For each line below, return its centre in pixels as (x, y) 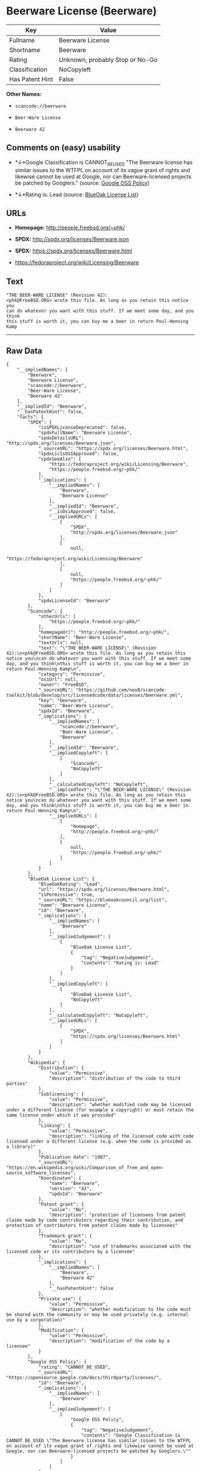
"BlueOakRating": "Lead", (70, 884)
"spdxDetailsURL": (61, 438)
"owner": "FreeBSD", (64, 685)
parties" (17, 1083)
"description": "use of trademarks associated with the (120, 1246)
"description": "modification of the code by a (109, 1341)
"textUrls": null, (61, 643)
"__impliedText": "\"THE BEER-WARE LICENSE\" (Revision (120, 789)
